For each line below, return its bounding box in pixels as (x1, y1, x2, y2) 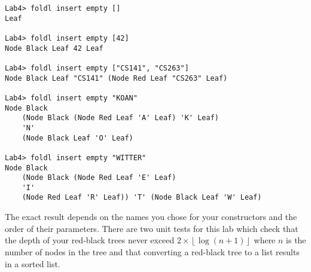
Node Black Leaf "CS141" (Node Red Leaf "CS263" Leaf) (5, 74, 228, 82)
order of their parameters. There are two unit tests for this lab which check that (5, 222, 298, 234)
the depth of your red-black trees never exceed (5, 234, 175, 246)
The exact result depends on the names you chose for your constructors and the (5, 210, 297, 223)
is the (286, 234, 306, 246)
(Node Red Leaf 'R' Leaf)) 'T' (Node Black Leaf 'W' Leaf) (22, 193, 262, 202)
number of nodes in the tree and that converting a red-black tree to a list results (5, 245, 300, 258)
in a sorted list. (5, 257, 60, 270)
